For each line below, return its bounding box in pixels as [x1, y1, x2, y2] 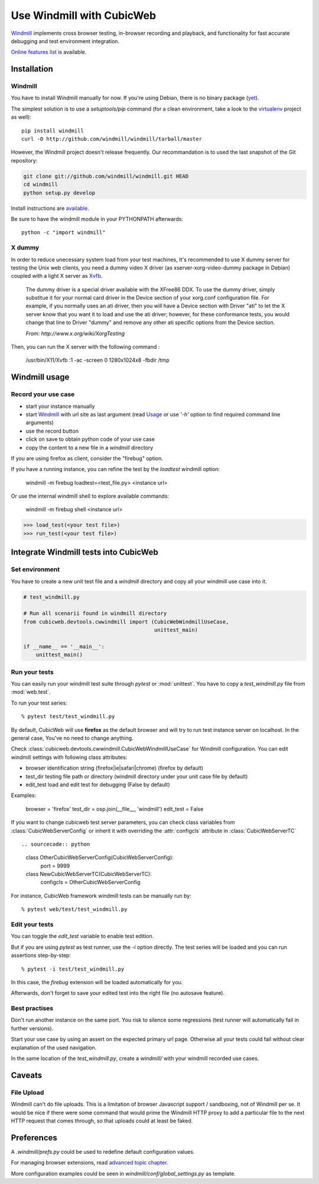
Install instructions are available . [11, 205, 89, 212]
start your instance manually [25, 403, 95, 410]
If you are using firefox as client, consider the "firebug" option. [11, 455, 164, 462]
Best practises [11, 1004, 53, 1013]
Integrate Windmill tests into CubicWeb [11, 547, 159, 557]
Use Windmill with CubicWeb [11, 9, 157, 22]
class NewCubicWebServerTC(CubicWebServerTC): [25, 871, 152, 878]
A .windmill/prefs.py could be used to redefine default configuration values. [11, 1148, 195, 1155]
